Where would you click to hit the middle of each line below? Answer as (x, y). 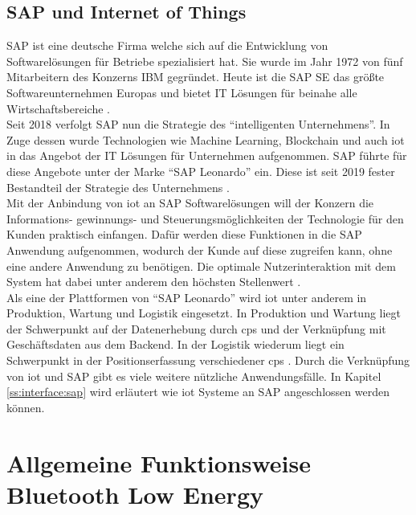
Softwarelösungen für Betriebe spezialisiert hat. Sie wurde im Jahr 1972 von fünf (205, 61)
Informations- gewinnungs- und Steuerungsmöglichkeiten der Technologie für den (205, 218)
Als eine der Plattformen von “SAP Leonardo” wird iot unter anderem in (187, 297)
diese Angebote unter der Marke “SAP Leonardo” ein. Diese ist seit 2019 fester (201, 171)
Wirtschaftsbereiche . (58, 108)
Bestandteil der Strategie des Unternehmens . (118, 187)
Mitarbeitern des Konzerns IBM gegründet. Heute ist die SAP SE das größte (196, 77)
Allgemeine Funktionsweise (159, 462)
